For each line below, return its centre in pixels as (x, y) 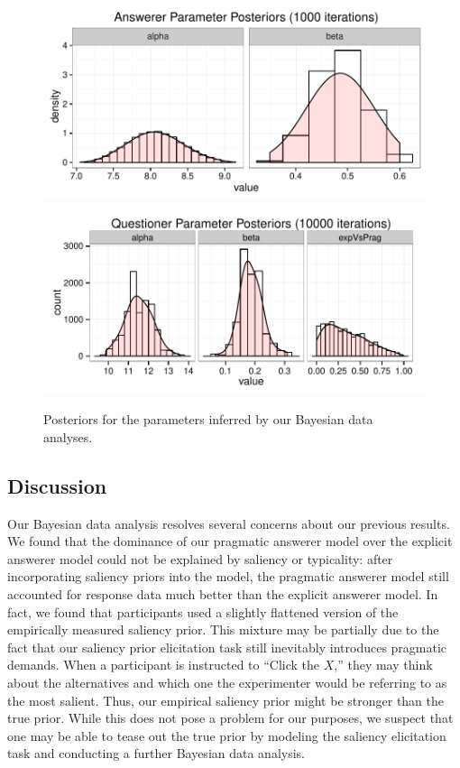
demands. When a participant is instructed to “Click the (164, 665)
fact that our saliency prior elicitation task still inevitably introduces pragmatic (227, 647)
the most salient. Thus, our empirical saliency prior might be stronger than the (226, 700)
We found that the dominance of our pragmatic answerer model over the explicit (230, 541)
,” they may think (383, 665)
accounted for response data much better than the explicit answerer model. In (223, 593)
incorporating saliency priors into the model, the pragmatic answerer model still (228, 576)
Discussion (57, 485)
